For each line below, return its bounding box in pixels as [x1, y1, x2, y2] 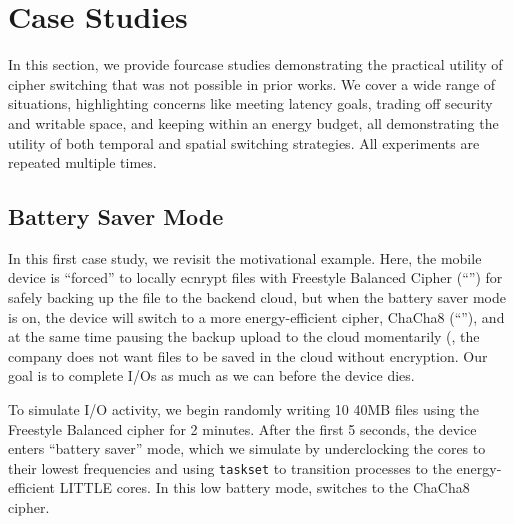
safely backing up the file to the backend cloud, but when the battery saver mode [8, 287, 507, 308]
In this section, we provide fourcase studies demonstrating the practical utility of [8, 54, 503, 75]
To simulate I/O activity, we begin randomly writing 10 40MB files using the [8, 399, 480, 420]
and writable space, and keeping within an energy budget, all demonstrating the [8, 112, 499, 133]
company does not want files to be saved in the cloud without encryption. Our [8, 345, 488, 366]
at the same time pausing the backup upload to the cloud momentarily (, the [8, 326, 480, 347]
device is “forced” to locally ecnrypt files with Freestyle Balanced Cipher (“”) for [8, 267, 503, 288]
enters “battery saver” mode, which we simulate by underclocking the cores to [8, 438, 486, 459]
